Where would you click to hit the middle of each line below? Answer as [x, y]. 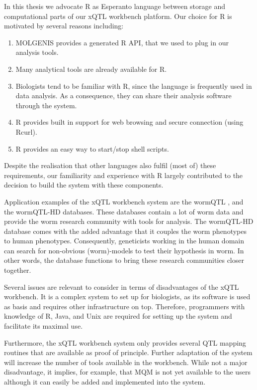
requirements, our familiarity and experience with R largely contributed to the [124, 175]
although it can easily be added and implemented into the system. [105, 382]
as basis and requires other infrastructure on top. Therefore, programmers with [125, 306]
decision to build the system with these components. [84, 185]
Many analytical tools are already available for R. [91, 69]
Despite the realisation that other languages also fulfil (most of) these [110, 165]
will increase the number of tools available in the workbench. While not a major [126, 362]
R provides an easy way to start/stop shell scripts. [92, 148]
